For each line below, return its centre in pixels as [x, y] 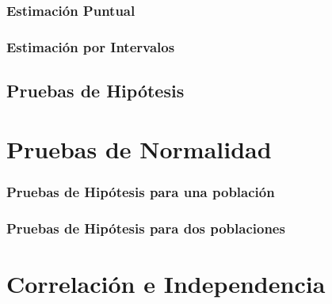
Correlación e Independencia [166, 283]
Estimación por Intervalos [91, 46]
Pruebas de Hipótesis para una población [141, 191]
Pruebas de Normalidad [139, 148]
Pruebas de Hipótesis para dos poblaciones [146, 228]
